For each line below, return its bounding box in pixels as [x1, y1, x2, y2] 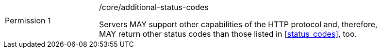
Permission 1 [5, 16, 51, 25]
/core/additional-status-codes [99, 2, 209, 12]
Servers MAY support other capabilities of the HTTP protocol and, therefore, [99, 20, 378, 29]
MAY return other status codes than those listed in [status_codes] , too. [99, 29, 357, 39]
